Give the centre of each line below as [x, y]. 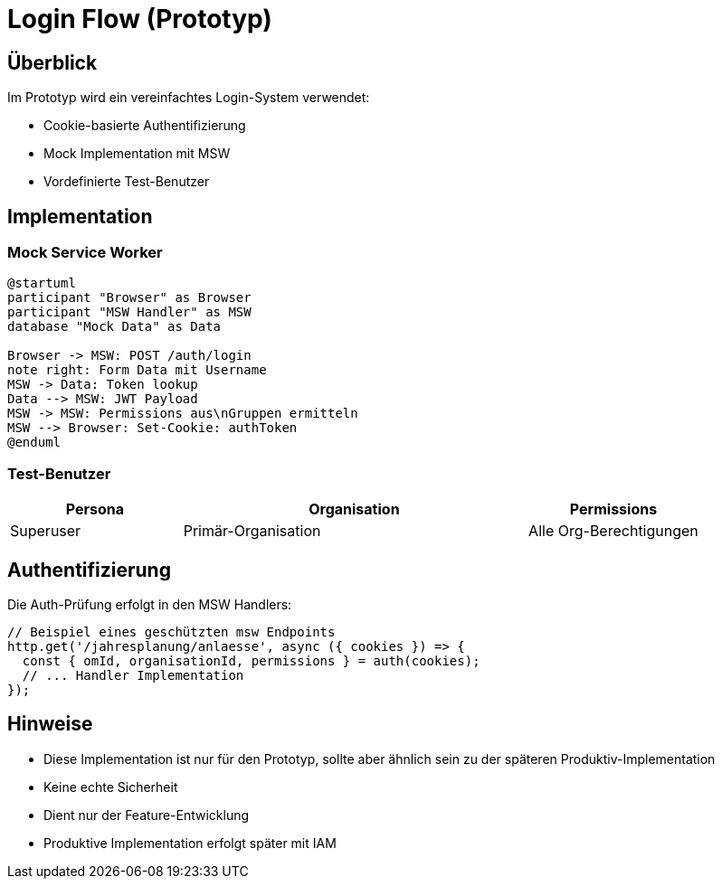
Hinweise [50, 724]
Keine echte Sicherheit [111, 787]
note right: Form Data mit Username [137, 370]
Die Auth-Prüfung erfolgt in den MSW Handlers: [150, 604]
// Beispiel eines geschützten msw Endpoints [171, 632]
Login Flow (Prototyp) [140, 19]
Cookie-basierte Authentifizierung [145, 126]
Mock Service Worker [85, 253]
